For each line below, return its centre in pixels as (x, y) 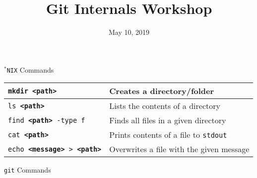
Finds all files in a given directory (168, 120)
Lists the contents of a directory (165, 106)
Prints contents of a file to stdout (168, 135)
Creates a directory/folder (162, 91)
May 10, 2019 (129, 32)
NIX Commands (30, 69)
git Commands (28, 170)
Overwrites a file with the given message (179, 149)
